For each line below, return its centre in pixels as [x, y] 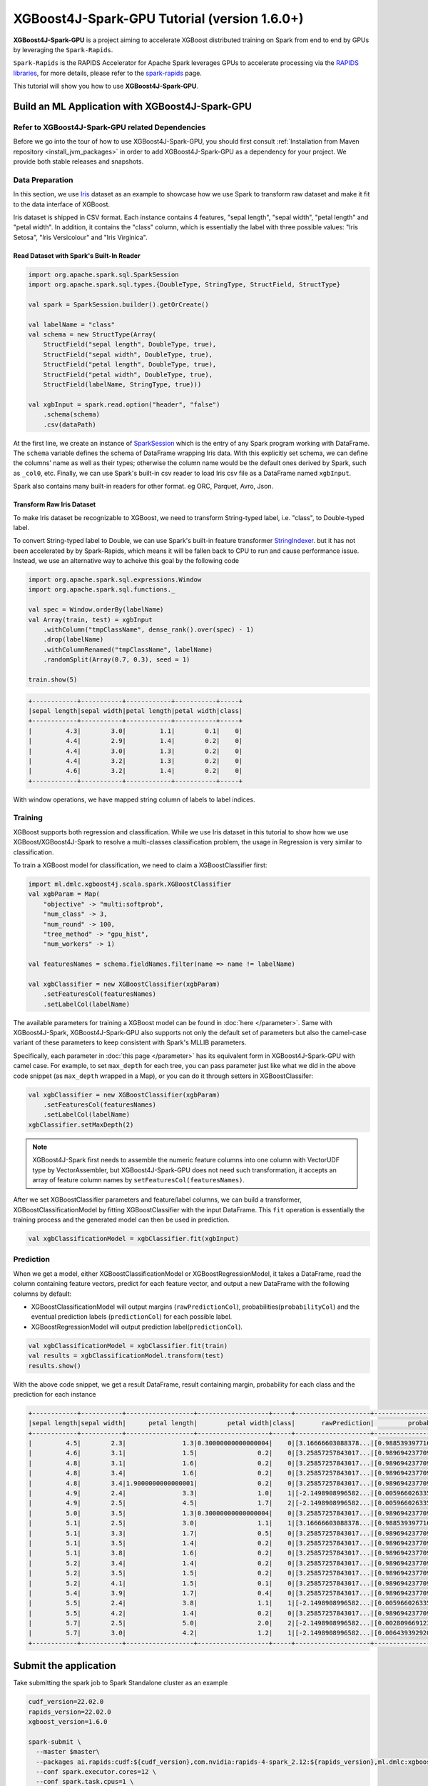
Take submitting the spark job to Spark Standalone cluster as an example [121, 1683]
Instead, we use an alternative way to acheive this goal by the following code [126, 561]
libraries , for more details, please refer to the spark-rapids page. [108, 73]
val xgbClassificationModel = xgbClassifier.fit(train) [128, 1346]
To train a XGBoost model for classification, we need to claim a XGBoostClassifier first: [140, 865]
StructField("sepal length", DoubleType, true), [130, 344]
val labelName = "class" [72, 324]
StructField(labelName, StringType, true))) [122, 385]
